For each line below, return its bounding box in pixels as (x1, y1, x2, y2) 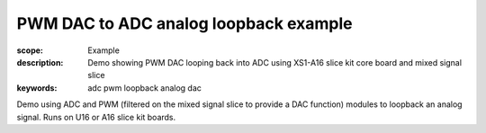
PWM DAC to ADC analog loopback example (16, 13, 353, 33)
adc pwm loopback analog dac (87, 82, 202, 93)
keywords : (16, 82, 58, 93)
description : (16, 57, 64, 67)
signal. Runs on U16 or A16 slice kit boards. (16, 111, 176, 122)
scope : (16, 45, 44, 56)
